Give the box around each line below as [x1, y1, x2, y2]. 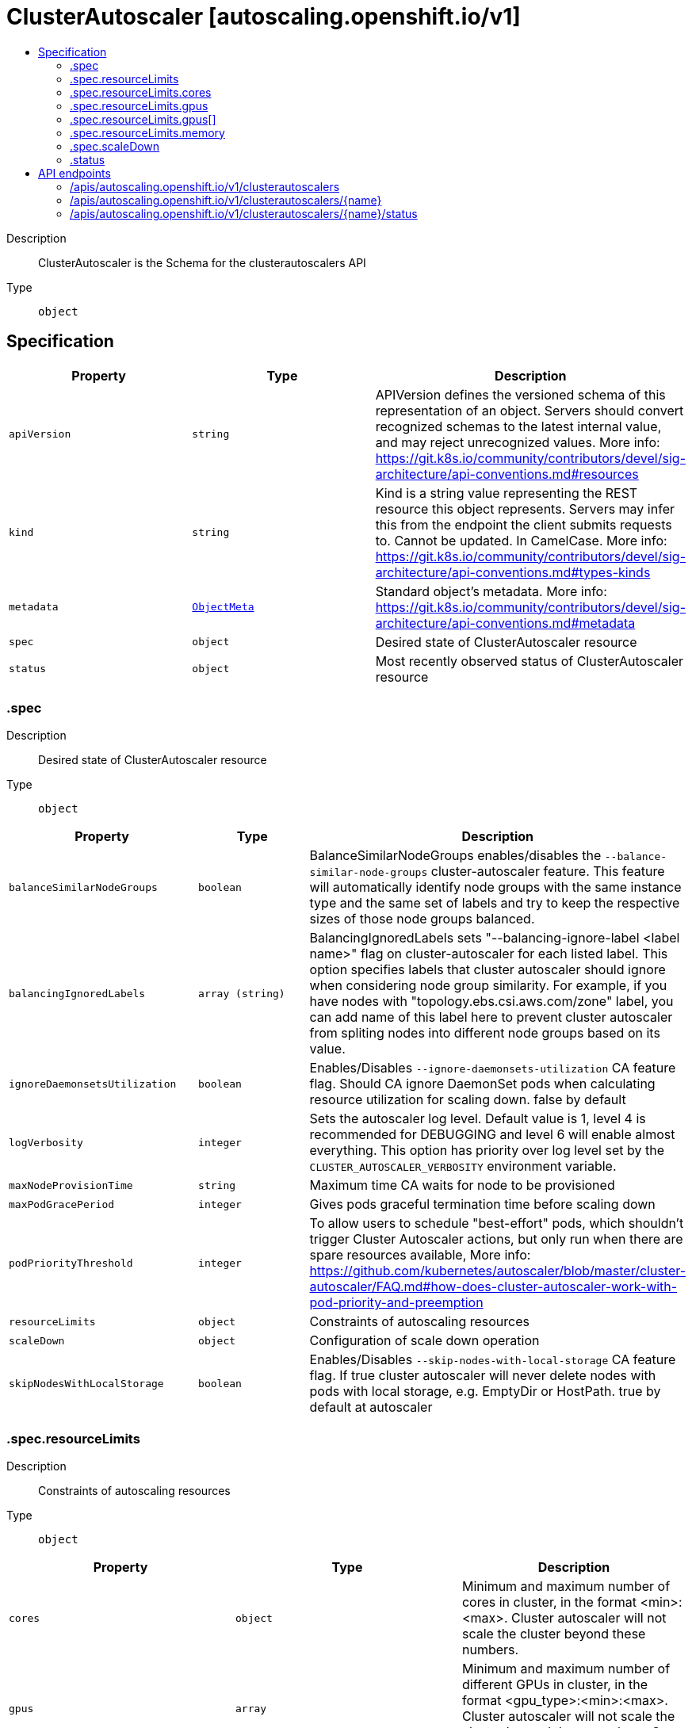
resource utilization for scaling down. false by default [309, 1091, 626, 1108]
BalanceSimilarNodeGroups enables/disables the [309, 847, 602, 864]
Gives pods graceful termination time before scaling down [309, 1196, 656, 1213]
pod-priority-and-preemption [309, 1294, 484, 1311]
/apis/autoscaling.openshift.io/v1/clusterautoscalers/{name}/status [70, 206, 418, 220]
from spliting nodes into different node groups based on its [309, 1025, 660, 1042]
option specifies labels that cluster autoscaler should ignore [309, 961, 666, 978]
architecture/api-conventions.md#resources [375, 465, 639, 482]
